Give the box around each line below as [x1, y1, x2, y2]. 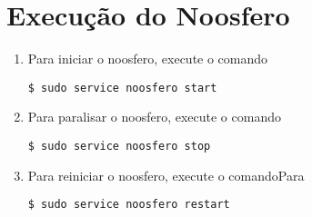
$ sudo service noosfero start [27, 81, 217, 94]
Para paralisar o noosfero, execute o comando [27, 107, 281, 126]
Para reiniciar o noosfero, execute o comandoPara [27, 165, 305, 184]
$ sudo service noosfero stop [27, 139, 211, 153]
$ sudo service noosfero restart [27, 198, 230, 212]
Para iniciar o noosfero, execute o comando [27, 49, 268, 68]
